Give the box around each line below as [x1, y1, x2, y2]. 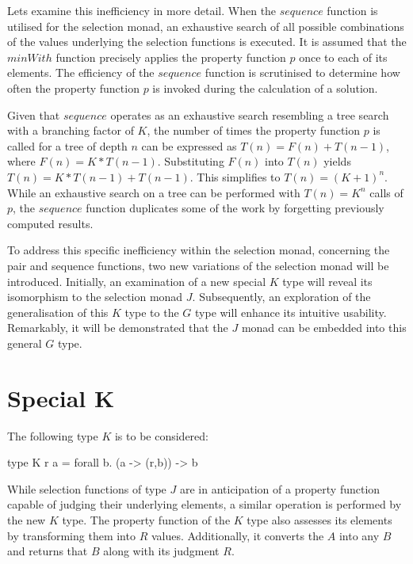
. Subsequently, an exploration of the [192, 288, 371, 305]
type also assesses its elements [247, 511, 392, 528]
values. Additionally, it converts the [151, 527, 324, 543]
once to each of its [299, 48, 388, 65]
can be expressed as [141, 137, 237, 154]
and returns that [7, 543, 88, 559]
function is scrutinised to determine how [205, 64, 400, 81]
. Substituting [157, 153, 224, 170]
